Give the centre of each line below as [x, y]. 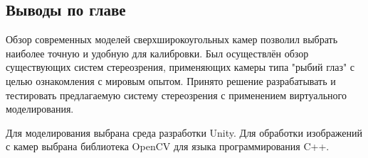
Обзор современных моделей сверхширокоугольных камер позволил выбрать [172, 39]
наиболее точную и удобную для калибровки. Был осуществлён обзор [157, 53]
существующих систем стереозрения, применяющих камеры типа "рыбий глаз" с [180, 67]
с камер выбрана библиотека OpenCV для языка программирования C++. [168, 146]
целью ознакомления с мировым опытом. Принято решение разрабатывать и [171, 80]
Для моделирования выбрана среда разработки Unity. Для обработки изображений [184, 132]
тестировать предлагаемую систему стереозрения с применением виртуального [176, 95]
